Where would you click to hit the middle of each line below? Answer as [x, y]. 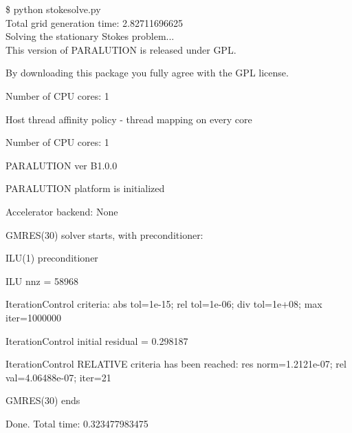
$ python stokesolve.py [53, 9]
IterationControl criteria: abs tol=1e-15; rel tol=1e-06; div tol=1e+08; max [164, 304]
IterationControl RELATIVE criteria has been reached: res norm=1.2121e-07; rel [176, 364]
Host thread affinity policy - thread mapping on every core [129, 119]
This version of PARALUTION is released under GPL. [121, 49]
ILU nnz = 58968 [42, 281]
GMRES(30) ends [43, 400]
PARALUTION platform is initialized [85, 188]
